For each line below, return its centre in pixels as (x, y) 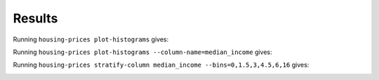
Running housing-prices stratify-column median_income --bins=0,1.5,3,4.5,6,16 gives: (161, 65)
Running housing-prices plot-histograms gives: (91, 39)
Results (35, 18)
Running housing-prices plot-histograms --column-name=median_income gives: (143, 52)
